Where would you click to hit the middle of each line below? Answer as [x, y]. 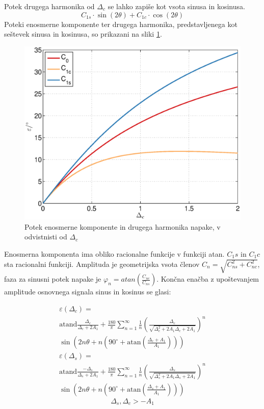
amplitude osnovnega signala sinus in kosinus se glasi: [88, 292]
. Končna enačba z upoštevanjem [208, 279]
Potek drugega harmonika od [49, 6]
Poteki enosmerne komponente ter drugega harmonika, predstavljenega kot [121, 24]
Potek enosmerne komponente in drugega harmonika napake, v [123, 226]
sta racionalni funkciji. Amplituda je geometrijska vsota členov [102, 264]
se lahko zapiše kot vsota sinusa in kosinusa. [176, 6]
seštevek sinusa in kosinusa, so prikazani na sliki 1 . [83, 34]
